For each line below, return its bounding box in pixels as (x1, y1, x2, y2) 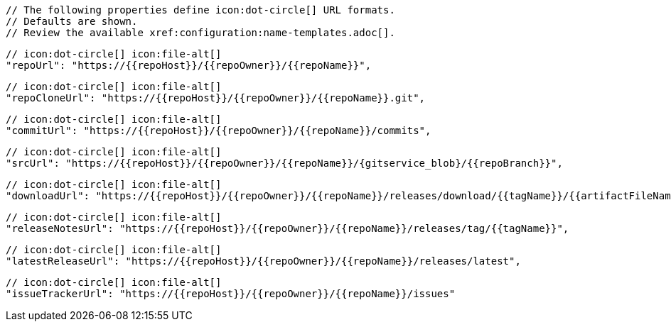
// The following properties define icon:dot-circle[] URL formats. (6, 4, 395, 16)
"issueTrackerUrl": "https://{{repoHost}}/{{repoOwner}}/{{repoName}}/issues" (6, 288, 456, 299)
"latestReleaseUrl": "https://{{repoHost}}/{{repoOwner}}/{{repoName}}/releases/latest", (6, 255, 521, 267)
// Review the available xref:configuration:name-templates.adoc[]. (6, 27, 395, 38)
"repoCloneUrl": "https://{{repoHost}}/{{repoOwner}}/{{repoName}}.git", (6, 92, 426, 104)
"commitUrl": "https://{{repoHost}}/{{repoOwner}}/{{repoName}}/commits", (6, 125, 431, 136)
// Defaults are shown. (6, 16, 138, 27)
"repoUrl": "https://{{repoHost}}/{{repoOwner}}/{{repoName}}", (6, 60, 372, 71)
